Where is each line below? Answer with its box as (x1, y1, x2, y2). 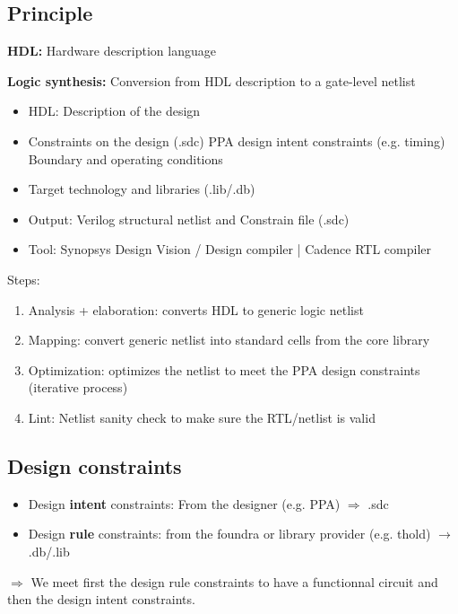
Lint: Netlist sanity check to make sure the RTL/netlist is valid (28, 408, 376, 426)
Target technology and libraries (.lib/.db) (28, 180, 255, 198)
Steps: (7, 269, 40, 288)
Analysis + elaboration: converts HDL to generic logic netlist (28, 300, 364, 319)
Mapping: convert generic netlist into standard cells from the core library (28, 330, 430, 349)
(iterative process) (28, 378, 128, 397)
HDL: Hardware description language (7, 41, 216, 60)
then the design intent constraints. (7, 590, 195, 609)
